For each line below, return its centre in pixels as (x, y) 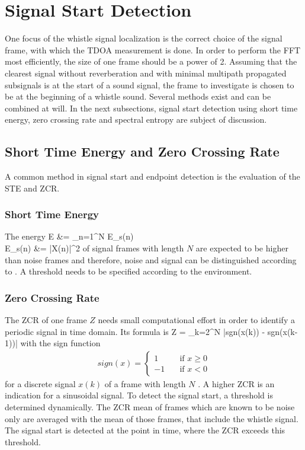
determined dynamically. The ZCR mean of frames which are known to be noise (150, 407)
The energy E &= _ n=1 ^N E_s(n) (69, 236)
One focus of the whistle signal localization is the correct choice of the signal (144, 38)
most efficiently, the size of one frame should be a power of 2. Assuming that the (151, 61)
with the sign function (60, 343)
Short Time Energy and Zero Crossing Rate (142, 151)
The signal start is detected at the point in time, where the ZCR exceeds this (145, 430)
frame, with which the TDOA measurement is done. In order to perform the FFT (153, 50)
